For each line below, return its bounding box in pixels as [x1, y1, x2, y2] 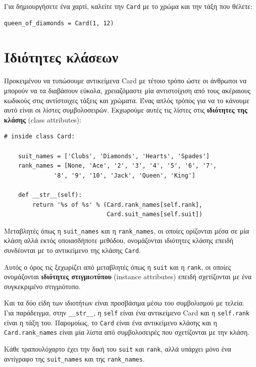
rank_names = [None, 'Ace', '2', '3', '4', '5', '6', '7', [18, 162, 217, 170]
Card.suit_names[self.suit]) [106, 211, 203, 218]
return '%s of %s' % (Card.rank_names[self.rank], [32, 201, 203, 208]
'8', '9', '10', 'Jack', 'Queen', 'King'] [53, 172, 196, 179]
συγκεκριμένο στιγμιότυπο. [4, 281, 81, 291]
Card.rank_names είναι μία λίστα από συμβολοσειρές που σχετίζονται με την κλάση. [4, 327, 250, 337]
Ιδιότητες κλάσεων [4, 47, 118, 67]
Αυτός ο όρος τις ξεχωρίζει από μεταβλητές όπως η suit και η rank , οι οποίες [4, 261, 231, 272]
